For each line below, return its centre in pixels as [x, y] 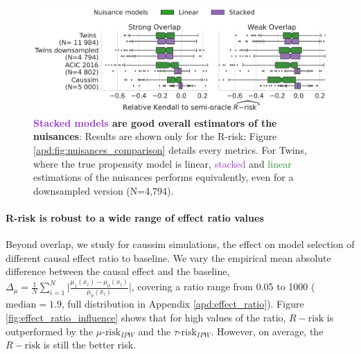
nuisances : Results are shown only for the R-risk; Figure [155, 136]
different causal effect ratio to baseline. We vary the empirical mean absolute [168, 257]
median [21, 305]
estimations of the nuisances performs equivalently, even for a [164, 177]
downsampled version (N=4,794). [104, 190]
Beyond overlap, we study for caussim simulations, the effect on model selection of [180, 244]
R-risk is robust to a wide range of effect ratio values [135, 218]
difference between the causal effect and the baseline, [118, 271]
